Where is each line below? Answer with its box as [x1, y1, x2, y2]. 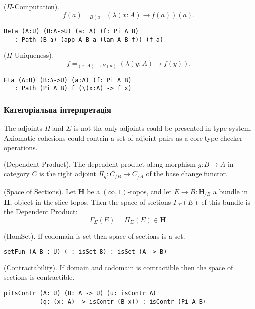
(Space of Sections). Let [4, 186, 76, 196]
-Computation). [12, 1, 59, 11]
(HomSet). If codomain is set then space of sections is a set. [4, 230, 185, 241]
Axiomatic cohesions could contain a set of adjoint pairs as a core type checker [4, 132, 243, 143]
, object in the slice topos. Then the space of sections [10, 197, 171, 207]
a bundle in [213, 186, 248, 196]
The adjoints [4, 123, 43, 133]
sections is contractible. [4, 272, 75, 282]
